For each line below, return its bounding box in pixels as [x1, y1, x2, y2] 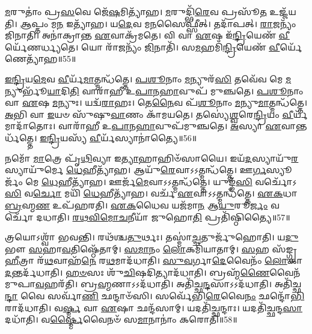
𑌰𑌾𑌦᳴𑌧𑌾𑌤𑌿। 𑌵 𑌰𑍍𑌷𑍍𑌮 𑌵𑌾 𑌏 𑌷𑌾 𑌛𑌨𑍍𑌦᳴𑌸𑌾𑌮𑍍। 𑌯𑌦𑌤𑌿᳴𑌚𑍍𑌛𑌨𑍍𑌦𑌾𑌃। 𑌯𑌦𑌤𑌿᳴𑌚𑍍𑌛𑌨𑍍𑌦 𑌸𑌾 [5, 301, 303, 314]
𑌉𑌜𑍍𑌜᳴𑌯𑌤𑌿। [269, 5, 296, 17]
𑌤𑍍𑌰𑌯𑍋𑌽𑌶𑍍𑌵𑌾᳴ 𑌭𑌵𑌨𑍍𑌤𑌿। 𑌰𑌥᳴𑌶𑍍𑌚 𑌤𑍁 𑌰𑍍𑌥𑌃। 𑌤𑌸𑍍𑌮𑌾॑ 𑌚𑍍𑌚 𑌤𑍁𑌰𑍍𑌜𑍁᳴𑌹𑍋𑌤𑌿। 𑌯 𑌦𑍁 [5, 231, 299, 243]
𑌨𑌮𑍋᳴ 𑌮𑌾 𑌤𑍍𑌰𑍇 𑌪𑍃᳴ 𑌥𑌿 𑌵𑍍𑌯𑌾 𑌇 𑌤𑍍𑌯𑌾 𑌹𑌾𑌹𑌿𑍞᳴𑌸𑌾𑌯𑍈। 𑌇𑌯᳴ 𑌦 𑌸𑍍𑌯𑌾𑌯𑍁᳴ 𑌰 [5, 151, 299, 164]
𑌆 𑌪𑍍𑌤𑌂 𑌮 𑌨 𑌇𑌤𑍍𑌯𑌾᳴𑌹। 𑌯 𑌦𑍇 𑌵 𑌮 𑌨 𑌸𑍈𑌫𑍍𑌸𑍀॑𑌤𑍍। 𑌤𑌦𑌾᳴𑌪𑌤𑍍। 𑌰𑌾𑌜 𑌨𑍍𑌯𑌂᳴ [20, 17, 296, 29]
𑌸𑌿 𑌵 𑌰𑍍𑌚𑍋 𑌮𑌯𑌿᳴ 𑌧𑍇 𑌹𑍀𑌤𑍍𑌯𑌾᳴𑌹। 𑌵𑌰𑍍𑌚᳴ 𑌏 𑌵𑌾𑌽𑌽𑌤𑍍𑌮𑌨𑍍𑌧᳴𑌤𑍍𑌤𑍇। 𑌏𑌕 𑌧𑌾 [5, 187, 298, 199]
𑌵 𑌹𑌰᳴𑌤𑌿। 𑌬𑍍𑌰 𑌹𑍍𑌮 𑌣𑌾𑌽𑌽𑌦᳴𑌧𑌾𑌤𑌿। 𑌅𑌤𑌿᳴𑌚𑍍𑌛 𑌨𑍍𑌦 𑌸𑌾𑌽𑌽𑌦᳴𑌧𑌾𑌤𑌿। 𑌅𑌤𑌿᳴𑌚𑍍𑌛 [35, 278, 302, 290]
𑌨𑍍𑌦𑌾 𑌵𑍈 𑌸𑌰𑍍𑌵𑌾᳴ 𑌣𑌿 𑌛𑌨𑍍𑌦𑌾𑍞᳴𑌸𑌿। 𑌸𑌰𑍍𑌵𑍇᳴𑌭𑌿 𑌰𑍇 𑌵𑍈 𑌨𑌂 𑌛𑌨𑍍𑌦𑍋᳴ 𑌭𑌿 [5, 290, 305, 302]
